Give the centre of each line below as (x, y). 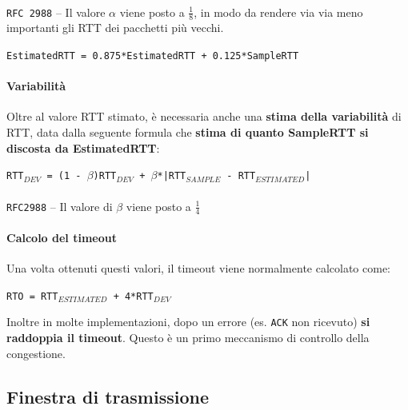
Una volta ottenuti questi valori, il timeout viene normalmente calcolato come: (199, 268)
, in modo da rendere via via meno (278, 12)
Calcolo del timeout (62, 237)
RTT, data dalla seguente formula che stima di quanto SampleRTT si (188, 132)
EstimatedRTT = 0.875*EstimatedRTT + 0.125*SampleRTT (153, 56)
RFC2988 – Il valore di (60, 206)
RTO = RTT (32, 296)
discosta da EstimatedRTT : (83, 147)
